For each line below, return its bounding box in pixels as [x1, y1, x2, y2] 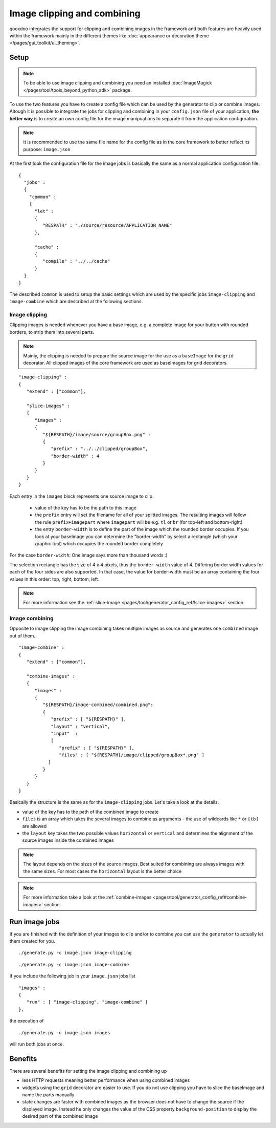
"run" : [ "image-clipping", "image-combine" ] [26, 999, 148, 1005]
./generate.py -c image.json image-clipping [18, 950, 132, 956]
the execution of [9, 1018, 44, 1024]
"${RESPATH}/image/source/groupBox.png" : [42, 432, 151, 437]
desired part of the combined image [22, 1113, 98, 1119]
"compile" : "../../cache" [42, 259, 110, 264]
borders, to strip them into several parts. [9, 329, 95, 335]
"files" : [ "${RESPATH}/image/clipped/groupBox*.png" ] [59, 752, 204, 758]
